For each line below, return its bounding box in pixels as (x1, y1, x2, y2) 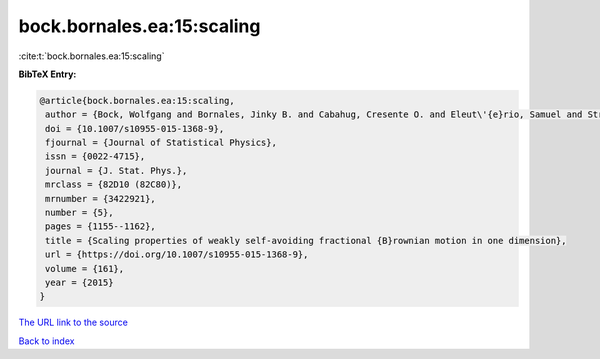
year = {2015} (45, 277, 114, 288)
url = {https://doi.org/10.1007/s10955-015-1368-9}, (45, 249, 309, 260)
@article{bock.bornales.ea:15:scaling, (39, 95, 235, 106)
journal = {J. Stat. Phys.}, (45, 165, 188, 176)
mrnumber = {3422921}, (45, 193, 157, 204)
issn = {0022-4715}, (45, 151, 146, 162)
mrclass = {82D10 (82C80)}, (45, 179, 183, 190)
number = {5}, (45, 207, 114, 219)
